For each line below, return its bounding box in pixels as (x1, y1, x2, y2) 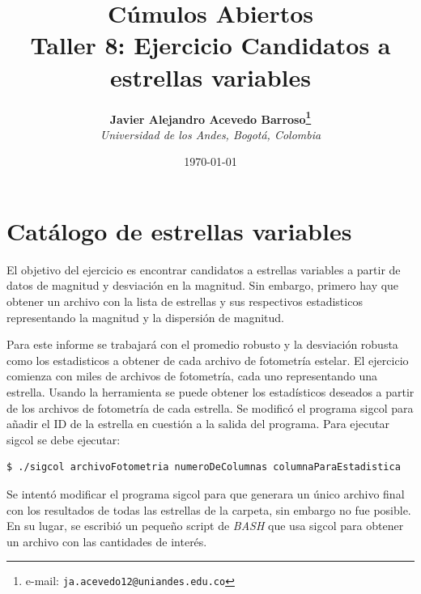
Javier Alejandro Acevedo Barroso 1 (109, 108, 312, 127)
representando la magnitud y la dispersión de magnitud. (6, 308, 284, 325)
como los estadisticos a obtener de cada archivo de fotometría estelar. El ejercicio (6, 351, 409, 368)
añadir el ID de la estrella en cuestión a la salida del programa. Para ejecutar (6, 415, 389, 432)
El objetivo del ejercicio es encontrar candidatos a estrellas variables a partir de (6, 261, 401, 278)
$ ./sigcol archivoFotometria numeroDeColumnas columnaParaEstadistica (6, 461, 401, 473)
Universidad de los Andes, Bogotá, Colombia (100, 125, 321, 142)
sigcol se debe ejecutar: (6, 431, 121, 448)
